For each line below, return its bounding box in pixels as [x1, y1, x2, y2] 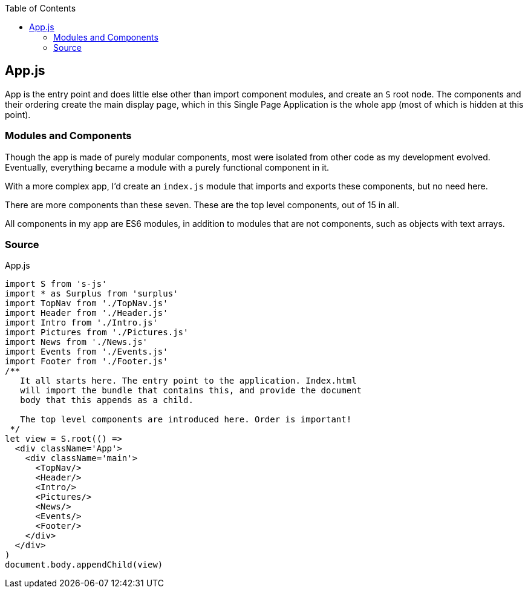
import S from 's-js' [5, 279, 107, 289]
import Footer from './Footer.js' [5, 356, 168, 367]
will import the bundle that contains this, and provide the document [20, 385, 362, 396]
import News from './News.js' [5, 337, 148, 347]
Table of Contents [5, 3, 76, 13]
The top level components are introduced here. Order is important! [20, 414, 352, 425]
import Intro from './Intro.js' [5, 318, 158, 328]
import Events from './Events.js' [5, 347, 168, 357]
